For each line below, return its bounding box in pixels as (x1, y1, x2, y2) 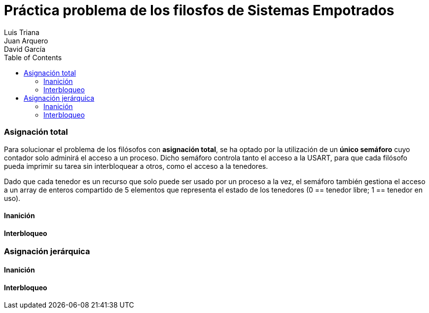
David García (4, 44, 46, 53)
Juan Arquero (4, 36, 48, 45)
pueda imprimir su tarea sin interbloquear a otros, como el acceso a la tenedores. (4, 161, 268, 170)
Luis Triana (4, 28, 39, 37)
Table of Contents (4, 53, 62, 62)
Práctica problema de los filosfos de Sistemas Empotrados (4, 2, 394, 19)
